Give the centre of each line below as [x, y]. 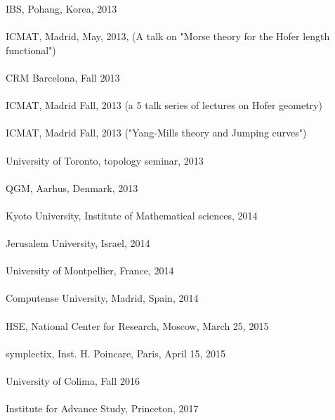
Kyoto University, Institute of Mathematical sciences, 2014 [132, 215]
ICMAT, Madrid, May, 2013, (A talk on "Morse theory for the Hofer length [168, 36]
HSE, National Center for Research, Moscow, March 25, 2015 [137, 325]
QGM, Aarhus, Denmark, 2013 [72, 187]
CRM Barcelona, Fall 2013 [63, 77]
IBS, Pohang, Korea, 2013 [61, 8]
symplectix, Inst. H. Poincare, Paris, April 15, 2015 [116, 353]
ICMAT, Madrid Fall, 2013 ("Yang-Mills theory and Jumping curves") [156, 133]
